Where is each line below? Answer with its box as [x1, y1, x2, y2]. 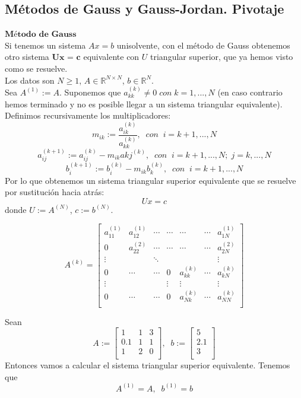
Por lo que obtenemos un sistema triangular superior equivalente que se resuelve [5, 174, 296, 186]
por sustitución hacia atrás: [5, 186, 104, 198]
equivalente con [83, 50, 140, 63]
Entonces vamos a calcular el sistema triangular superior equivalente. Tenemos [5, 359, 290, 371]
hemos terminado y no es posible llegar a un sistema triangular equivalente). [5, 97, 283, 110]
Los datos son [5, 74, 55, 86]
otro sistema [5, 50, 49, 63]
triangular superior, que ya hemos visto [150, 50, 293, 63]
